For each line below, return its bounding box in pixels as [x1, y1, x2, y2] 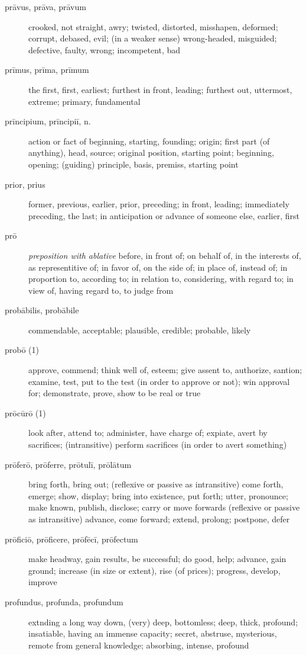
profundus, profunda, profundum [5, 595, 123, 608]
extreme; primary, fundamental [28, 95, 141, 107]
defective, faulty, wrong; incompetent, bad [28, 43, 181, 56]
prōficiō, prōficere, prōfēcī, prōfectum [5, 532, 138, 545]
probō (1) [5, 343, 40, 356]
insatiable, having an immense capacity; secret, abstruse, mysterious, [28, 627, 277, 640]
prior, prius [5, 178, 45, 190]
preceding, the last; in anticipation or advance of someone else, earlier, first [28, 209, 300, 221]
